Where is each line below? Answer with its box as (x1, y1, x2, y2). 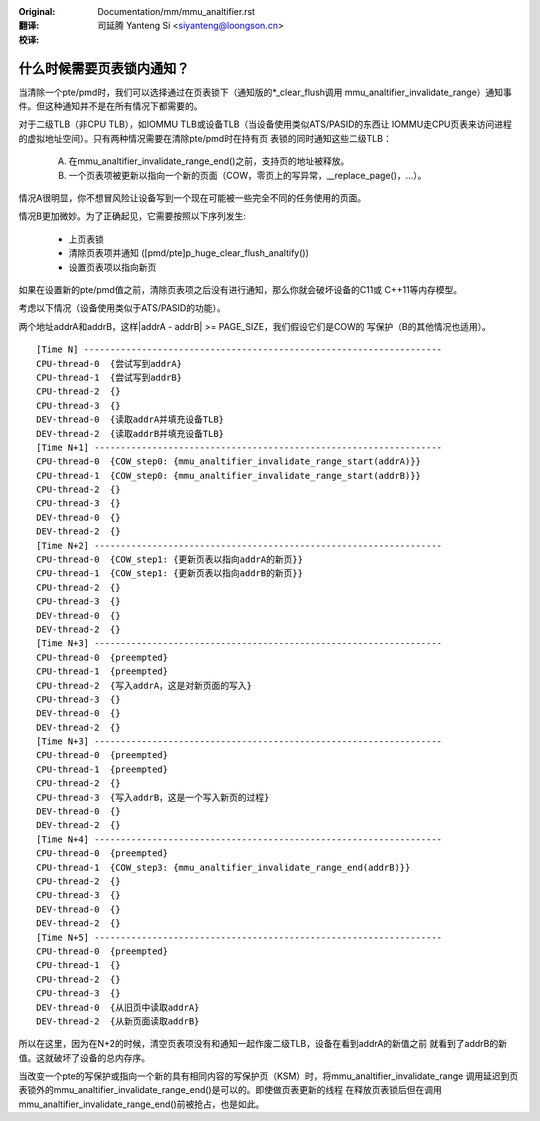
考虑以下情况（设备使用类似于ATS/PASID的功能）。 (18, 302, 226, 314)
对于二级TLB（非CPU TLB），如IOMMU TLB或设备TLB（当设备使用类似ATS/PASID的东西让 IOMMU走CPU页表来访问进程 (18, 118, 512, 130)
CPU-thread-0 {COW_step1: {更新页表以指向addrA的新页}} (36, 554, 304, 565)
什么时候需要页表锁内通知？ (18, 60, 190, 77)
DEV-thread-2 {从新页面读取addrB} (36, 1015, 200, 1027)
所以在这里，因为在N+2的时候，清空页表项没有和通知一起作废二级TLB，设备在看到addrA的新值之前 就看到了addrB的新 (18, 1038, 507, 1050)
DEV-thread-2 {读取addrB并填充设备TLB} (36, 428, 225, 439)
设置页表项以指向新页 (68, 261, 157, 273)
